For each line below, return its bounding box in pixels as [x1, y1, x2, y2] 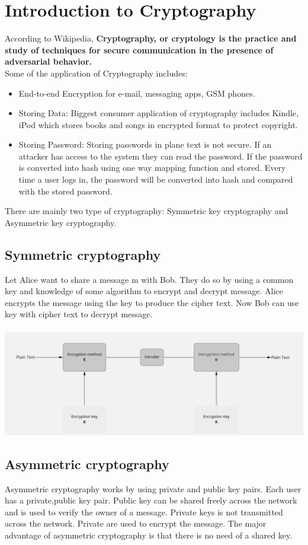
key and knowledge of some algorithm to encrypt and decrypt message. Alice [5, 285, 283, 297]
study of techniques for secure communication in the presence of [5, 43, 274, 56]
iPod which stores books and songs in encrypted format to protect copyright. [18, 118, 298, 130]
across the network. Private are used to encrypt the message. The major [5, 517, 267, 530]
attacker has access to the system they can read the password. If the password [18, 149, 303, 162]
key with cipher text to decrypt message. [5, 308, 153, 320]
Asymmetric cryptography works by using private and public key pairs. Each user [5, 482, 301, 495]
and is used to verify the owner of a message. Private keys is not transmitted [5, 505, 283, 518]
